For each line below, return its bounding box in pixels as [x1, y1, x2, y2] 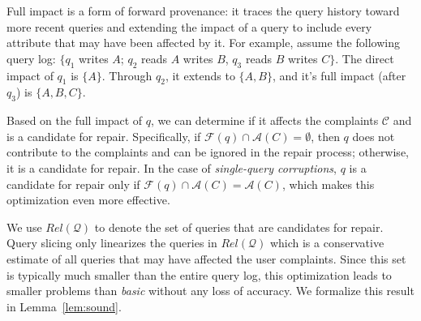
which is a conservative [269, 234, 384, 251]
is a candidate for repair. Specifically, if [6, 127, 201, 144]
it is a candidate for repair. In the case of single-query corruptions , [6, 159, 337, 176]
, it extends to [165, 66, 235, 83]
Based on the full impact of [6, 112, 143, 129]
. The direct [335, 49, 394, 66]
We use [6, 218, 42, 235]
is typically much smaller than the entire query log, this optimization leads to [6, 266, 392, 283]
